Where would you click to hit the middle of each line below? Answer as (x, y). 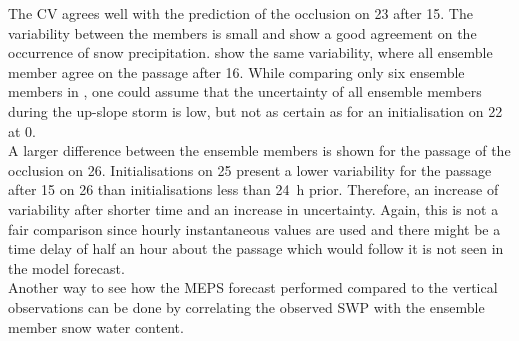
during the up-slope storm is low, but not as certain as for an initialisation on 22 (255, 110)
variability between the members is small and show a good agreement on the (242, 32)
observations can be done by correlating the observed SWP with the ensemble (246, 306)
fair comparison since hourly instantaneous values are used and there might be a (254, 228)
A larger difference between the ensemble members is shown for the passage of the (259, 150)
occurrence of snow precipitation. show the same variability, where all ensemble (250, 52)
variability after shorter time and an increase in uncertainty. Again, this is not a (253, 208)
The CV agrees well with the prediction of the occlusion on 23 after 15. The (240, 13)
